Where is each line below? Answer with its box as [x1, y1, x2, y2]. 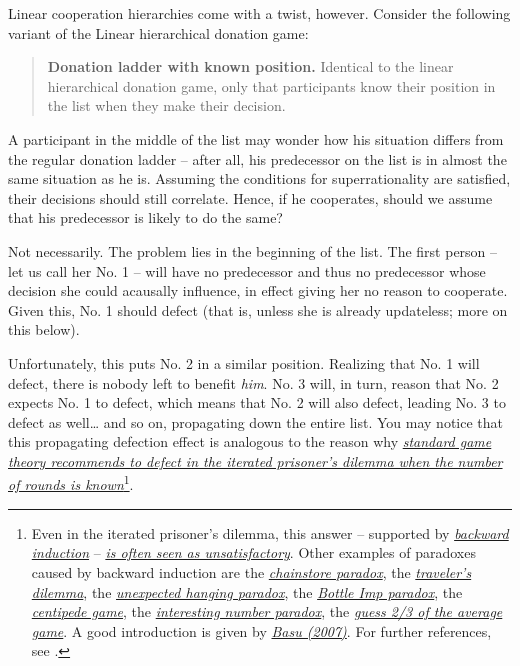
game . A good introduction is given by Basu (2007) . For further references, [31, 620, 492, 641]
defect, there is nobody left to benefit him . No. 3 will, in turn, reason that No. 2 [8, 372, 499, 393]
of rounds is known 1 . [8, 471, 134, 495]
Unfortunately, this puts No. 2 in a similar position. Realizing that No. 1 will [8, 352, 480, 373]
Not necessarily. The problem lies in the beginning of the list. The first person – [8, 240, 498, 261]
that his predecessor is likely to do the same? [8, 207, 283, 228]
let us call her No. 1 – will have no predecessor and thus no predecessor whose [8, 260, 486, 281]
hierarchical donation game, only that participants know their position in [47, 75, 496, 96]
